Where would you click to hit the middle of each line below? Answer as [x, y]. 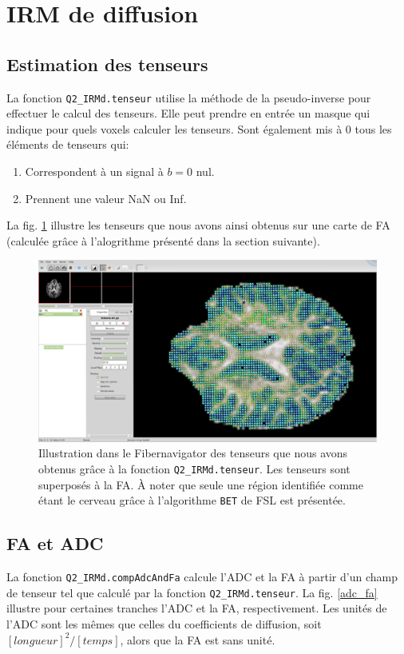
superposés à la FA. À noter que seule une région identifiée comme [201, 484]
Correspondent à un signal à [94, 171]
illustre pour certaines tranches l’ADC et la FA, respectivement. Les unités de [197, 608]
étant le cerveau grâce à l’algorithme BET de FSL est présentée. [192, 500]
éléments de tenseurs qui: [68, 144]
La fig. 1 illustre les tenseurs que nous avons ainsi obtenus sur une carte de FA [198, 225]
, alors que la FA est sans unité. [198, 639]
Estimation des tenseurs [107, 64]
